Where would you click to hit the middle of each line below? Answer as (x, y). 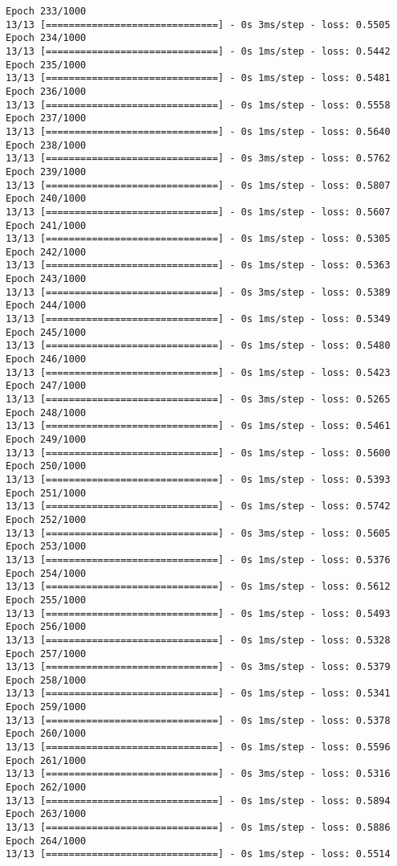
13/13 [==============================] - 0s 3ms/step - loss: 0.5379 (198, 667)
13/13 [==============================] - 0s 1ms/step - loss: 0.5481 (198, 78)
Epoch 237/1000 (46, 118)
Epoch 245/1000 (46, 332)
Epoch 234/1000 (46, 38)
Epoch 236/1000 (46, 91)
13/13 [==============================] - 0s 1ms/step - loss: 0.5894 (198, 801)
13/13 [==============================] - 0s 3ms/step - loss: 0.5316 (198, 774)
